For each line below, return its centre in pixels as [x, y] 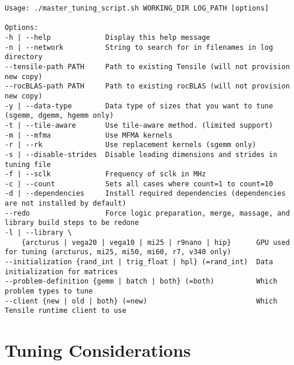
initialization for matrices [61, 272]
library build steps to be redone [72, 223]
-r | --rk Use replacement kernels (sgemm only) [131, 145]
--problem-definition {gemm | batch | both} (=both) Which [141, 282]
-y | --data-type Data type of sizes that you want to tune [139, 106]
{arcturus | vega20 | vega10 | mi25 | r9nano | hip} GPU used [155, 242]
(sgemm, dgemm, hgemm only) [59, 116]
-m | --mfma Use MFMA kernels [89, 135]
